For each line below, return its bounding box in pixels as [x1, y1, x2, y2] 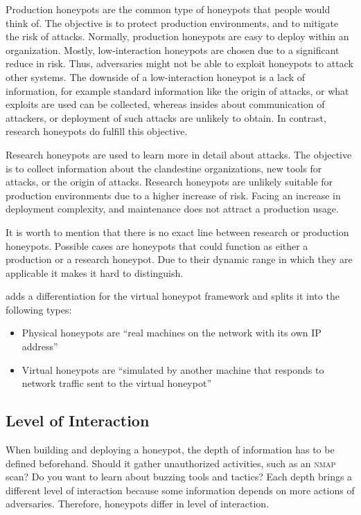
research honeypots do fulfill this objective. [6, 124, 188, 138]
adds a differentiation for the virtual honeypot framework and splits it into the [6, 289, 340, 303]
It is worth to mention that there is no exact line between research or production [6, 224, 349, 239]
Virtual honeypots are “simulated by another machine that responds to [21, 362, 324, 377]
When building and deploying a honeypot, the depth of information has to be [6, 442, 335, 457]
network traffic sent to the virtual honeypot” [21, 376, 211, 390]
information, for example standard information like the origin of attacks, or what [6, 83, 349, 98]
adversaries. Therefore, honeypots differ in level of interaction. [6, 496, 270, 511]
